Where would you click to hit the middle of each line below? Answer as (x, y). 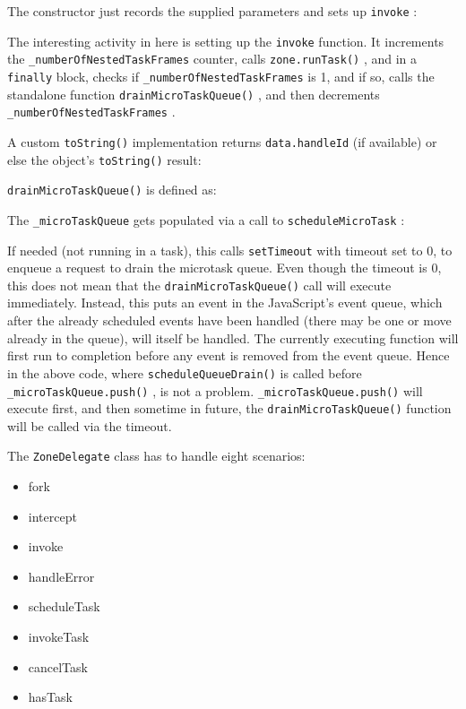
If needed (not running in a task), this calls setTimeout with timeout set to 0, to (230, 250)
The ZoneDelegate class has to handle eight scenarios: (156, 456)
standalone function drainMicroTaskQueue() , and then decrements (194, 94)
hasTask (50, 697)
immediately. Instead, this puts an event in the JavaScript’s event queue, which (225, 303)
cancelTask (58, 666)
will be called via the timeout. (90, 425)
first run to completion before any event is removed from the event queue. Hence (229, 355)
